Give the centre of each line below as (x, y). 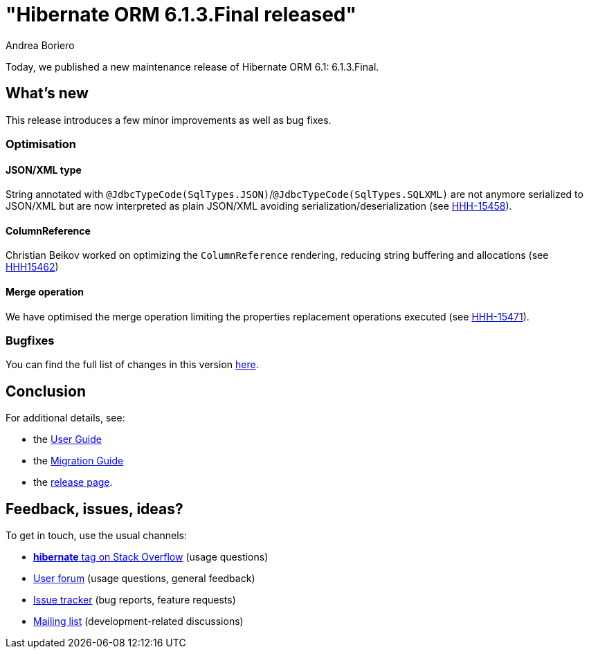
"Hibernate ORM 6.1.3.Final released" (181, 15)
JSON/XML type (44, 170)
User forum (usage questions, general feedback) (144, 579)
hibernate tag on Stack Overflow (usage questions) (151, 557)
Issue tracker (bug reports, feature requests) (135, 600)
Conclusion (46, 391)
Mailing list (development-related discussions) (138, 621)
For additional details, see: (65, 418)
